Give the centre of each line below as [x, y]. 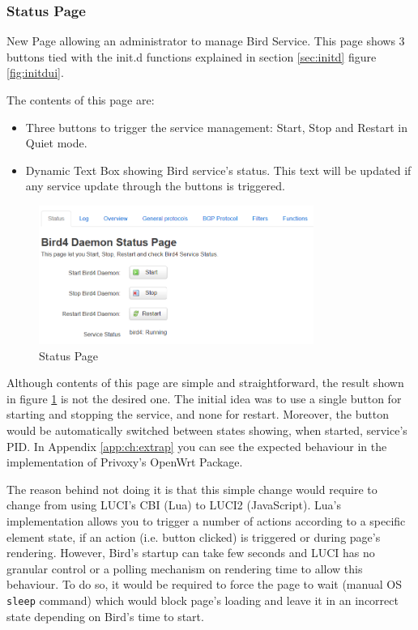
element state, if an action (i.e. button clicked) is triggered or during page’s [194, 536]
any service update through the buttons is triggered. [155, 186]
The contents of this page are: [81, 100]
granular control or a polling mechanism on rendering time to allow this [185, 568]
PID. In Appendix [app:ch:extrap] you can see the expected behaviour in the [197, 446]
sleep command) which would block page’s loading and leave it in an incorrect [203, 600]
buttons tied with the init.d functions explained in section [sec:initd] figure [192, 56]
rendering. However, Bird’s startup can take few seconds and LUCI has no [191, 553]
